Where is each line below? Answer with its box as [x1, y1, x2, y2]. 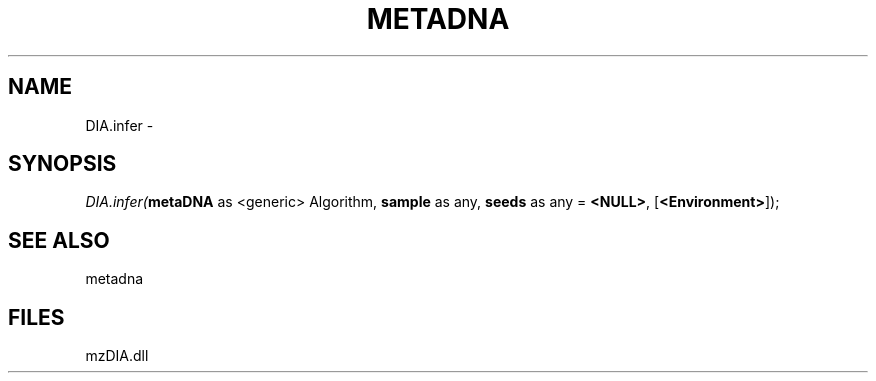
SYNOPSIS [8, 151, 117, 177]
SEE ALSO [8, 227, 110, 253]
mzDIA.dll [85, 347, 149, 365]
